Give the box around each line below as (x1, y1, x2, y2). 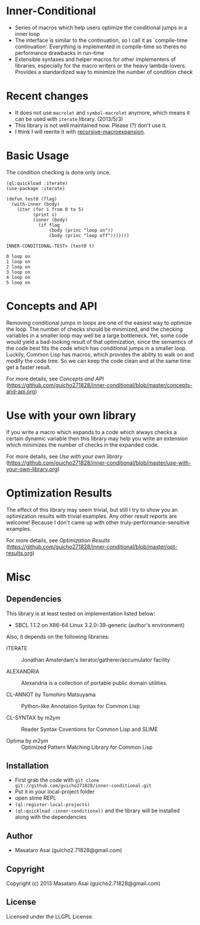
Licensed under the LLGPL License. (6, 912, 94, 920)
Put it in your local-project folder (14, 788, 95, 795)
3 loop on (6, 269, 31, 275)
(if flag (38, 222, 60, 228)
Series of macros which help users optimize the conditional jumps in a (14, 24, 187, 31)
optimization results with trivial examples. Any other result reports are (6, 512, 177, 520)
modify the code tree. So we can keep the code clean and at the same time (6, 357, 191, 364)
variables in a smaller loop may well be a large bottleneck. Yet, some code (6, 331, 188, 339)
